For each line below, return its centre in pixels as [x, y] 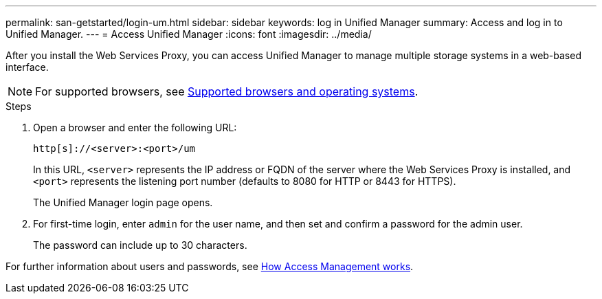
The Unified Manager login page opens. [123, 202]
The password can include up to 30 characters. [140, 245]
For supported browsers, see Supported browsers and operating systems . [227, 91]
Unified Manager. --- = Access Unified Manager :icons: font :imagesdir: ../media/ [189, 34]
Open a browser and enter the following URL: [135, 128]
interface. [27, 67]
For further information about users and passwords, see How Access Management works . [210, 266]
